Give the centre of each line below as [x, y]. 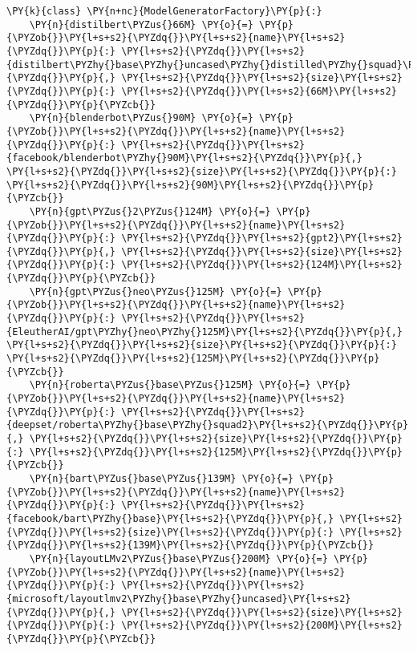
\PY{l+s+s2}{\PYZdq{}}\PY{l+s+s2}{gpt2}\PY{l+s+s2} [262, 239]
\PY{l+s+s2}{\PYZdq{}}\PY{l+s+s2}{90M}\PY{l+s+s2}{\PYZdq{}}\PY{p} [190, 185]
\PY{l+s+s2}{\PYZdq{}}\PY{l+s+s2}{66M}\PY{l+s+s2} [259, 91]
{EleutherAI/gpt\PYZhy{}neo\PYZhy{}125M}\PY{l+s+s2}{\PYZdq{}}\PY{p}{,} [204, 332]
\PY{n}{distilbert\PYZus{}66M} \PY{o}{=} [141, 24]
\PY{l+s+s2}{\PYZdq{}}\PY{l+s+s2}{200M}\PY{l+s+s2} [262, 626]
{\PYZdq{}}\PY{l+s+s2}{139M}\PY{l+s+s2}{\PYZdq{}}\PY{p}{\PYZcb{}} [190, 546]
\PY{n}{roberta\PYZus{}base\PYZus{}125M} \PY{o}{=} [170, 385]
